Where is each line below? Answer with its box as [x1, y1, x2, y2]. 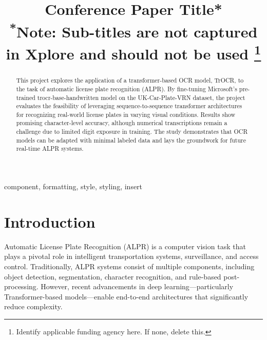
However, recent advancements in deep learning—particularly [41, 281, 234, 292]
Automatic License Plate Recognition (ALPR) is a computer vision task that [4, 241, 246, 251]
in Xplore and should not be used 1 [6, 41, 261, 64]
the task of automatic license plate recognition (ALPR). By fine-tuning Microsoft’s [16, 84, 237, 93]
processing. [4, 281, 39, 292]
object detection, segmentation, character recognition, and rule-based [4, 271, 221, 282]
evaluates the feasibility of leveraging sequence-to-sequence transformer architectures [16, 102, 242, 110]
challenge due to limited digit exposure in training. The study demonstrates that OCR [16, 127, 248, 136]
